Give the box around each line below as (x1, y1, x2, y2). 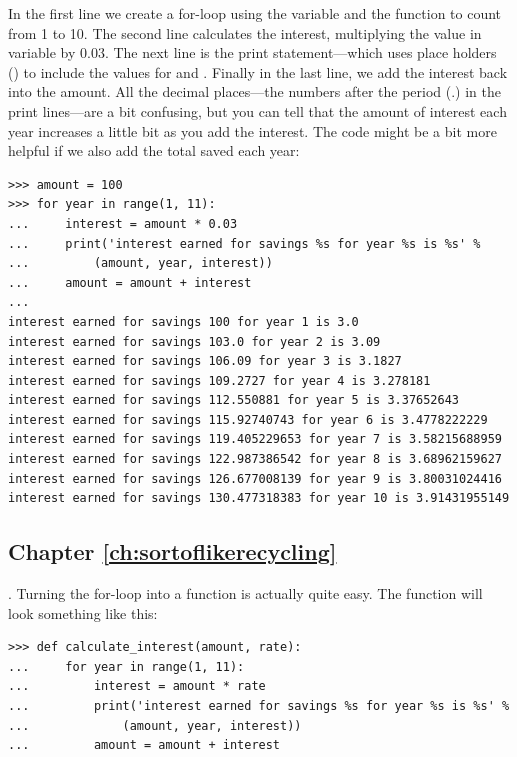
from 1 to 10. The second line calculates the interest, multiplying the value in (8, 22, 482, 43)
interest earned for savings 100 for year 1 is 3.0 (8, 314, 359, 329)
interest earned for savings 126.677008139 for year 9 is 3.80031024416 (8, 471, 502, 486)
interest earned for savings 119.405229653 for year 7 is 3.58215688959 (8, 432, 502, 447)
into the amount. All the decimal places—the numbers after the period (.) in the (8, 81, 501, 102)
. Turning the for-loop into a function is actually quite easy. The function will (8, 583, 483, 604)
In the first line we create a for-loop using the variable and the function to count (8, 3, 502, 23)
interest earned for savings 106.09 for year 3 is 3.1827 (8, 354, 402, 369)
